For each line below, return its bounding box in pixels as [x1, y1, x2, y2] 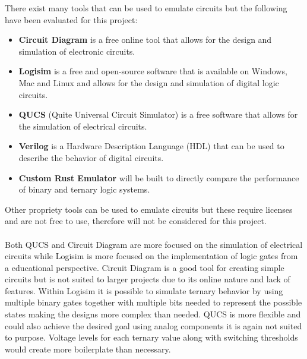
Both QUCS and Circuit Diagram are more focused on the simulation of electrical [5, 238, 303, 250]
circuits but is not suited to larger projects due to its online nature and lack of [5, 273, 290, 285]
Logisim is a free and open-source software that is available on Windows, [18, 65, 287, 77]
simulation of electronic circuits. [18, 45, 135, 57]
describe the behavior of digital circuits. [18, 151, 164, 163]
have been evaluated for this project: [5, 13, 138, 26]
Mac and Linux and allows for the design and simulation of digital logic [18, 76, 279, 89]
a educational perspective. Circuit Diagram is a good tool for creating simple [5, 261, 284, 273]
